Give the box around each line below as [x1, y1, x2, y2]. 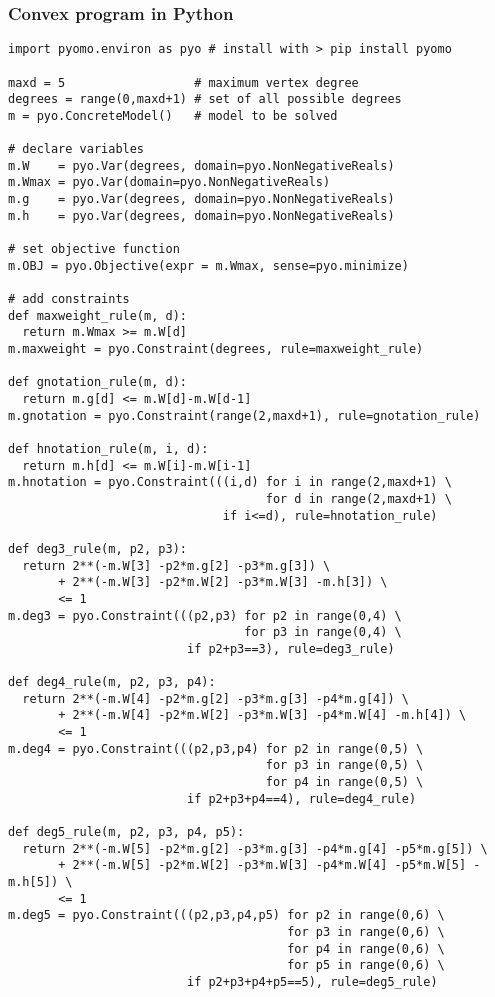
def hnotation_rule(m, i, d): [8, 441, 209, 456]
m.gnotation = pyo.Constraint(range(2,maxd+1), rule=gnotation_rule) [8, 408, 481, 423]
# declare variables [8, 142, 145, 157]
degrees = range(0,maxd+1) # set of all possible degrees [8, 92, 402, 107]
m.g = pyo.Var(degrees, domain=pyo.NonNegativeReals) [8, 192, 395, 207]
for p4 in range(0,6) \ [287, 941, 445, 956]
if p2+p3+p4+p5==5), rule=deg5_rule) [186, 974, 438, 989]
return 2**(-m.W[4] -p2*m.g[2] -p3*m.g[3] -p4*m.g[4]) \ [22, 691, 409, 706]
